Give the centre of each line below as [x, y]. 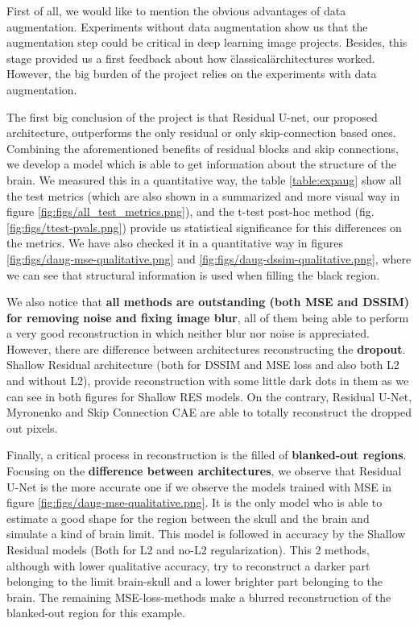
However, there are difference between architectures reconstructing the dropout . [206, 348]
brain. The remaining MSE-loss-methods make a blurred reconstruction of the [199, 597]
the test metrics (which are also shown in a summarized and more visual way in [203, 195]
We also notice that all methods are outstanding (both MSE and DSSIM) [208, 302]
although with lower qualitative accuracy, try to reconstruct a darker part [188, 565]
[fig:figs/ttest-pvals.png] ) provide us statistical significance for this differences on [204, 227]
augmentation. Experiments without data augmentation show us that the [187, 26]
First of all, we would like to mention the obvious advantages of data [176, 10]
